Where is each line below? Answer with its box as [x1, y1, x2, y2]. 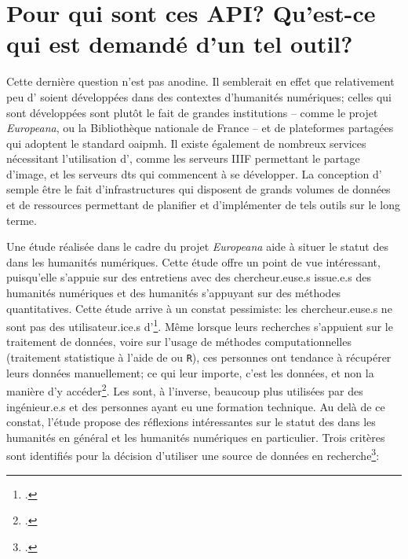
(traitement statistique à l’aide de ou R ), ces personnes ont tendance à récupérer [6, 349, 392, 366]
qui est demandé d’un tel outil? [6, 28, 353, 60]
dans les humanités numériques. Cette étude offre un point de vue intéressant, [6, 253, 381, 270]
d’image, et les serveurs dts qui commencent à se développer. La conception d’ [6, 165, 382, 182]
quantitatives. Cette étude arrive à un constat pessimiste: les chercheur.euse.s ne [6, 300, 392, 316]
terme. [6, 211, 37, 228]
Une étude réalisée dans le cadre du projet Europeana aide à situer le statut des [6, 238, 388, 255]
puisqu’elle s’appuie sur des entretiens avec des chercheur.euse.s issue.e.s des [6, 269, 371, 285]
